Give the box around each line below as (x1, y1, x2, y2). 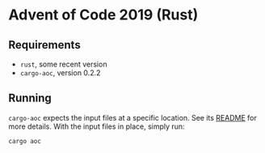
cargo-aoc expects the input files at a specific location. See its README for (8, 113, 257, 122)
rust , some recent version (19, 59, 107, 69)
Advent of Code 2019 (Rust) (8, 6, 199, 24)
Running (8, 91, 53, 105)
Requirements (8, 38, 81, 52)
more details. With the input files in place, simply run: (8, 121, 185, 131)
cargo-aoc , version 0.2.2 (19, 68, 101, 78)
